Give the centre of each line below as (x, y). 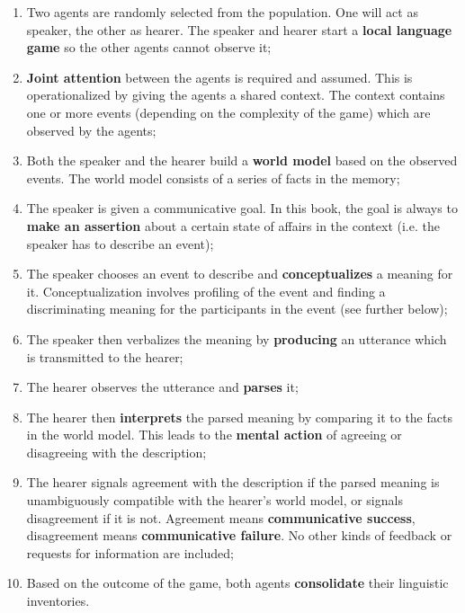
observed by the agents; (91, 130)
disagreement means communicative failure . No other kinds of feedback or (239, 535)
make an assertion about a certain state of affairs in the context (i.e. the (233, 225)
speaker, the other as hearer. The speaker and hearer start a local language (239, 29)
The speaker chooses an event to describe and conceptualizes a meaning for (240, 274)
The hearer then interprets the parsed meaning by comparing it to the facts (239, 417)
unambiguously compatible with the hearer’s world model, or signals (215, 500)
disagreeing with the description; (116, 452)
